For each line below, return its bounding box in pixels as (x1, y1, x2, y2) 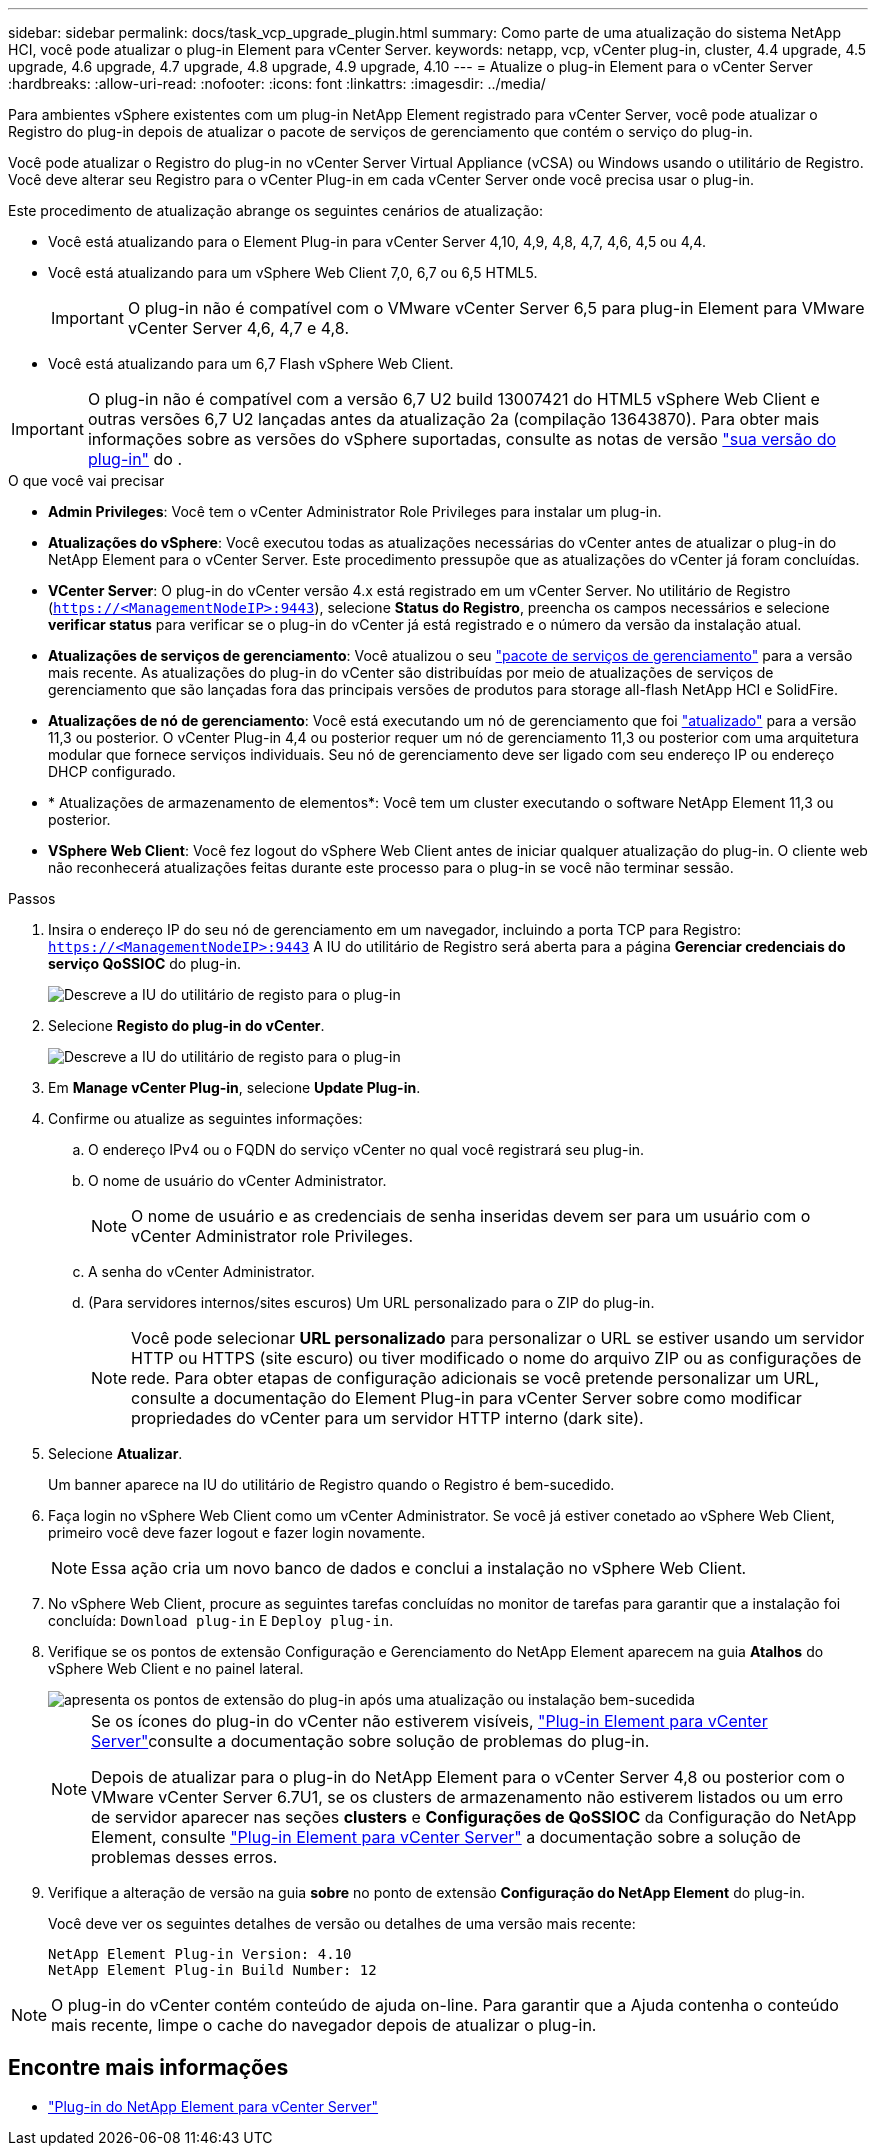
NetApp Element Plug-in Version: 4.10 (48, 1946, 352, 1962)
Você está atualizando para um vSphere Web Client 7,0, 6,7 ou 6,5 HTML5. (48, 264, 538, 281)
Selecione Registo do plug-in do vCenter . (48, 1017, 325, 1034)
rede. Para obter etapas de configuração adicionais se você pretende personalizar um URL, (131, 1368, 820, 1388)
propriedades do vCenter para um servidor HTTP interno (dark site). (131, 1408, 644, 1428)
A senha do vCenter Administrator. (88, 1263, 315, 1280)
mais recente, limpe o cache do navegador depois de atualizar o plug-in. (51, 2015, 597, 2035)
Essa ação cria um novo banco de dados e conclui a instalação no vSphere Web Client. (91, 1558, 747, 1578)
